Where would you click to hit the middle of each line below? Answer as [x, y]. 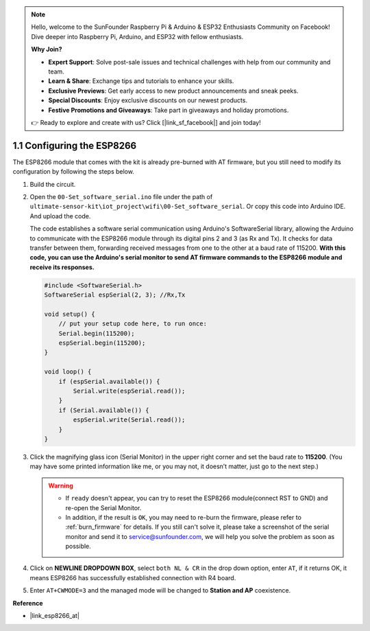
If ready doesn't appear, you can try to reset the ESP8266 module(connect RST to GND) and [197, 498]
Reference [28, 603]
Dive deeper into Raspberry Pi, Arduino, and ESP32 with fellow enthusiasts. [137, 36]
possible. [78, 547]
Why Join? [47, 49]
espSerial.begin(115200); [102, 343]
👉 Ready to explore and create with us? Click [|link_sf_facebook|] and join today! [146, 122]
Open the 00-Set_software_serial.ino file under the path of [121, 196]
